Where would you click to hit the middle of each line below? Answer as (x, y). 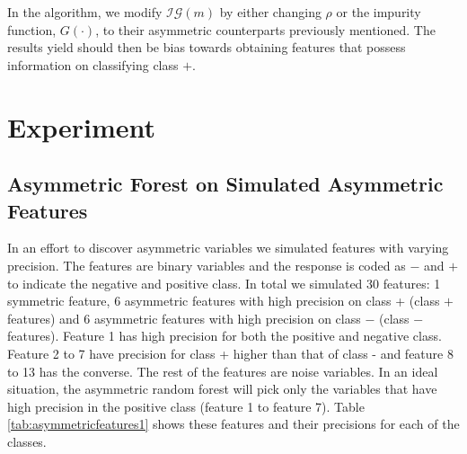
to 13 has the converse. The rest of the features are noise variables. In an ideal (223, 371)
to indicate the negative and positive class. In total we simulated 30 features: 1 (224, 283)
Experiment (82, 126)
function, (32, 29)
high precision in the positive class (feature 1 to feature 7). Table (186, 406)
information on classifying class (93, 64)
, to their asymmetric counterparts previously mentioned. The (265, 29)
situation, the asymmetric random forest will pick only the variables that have (222, 389)
